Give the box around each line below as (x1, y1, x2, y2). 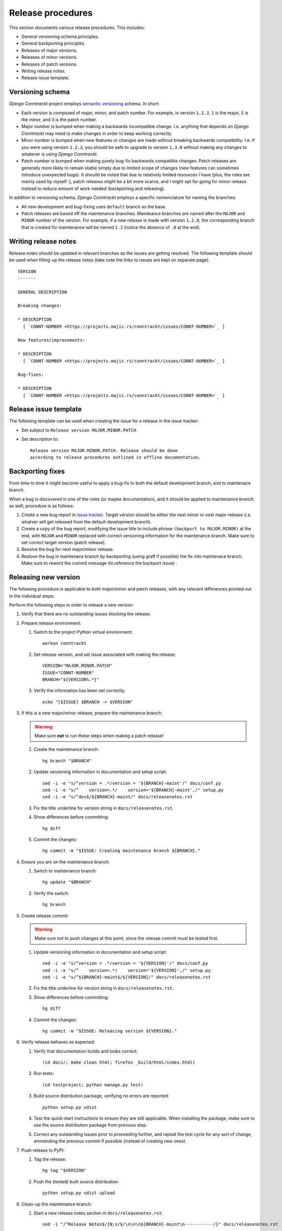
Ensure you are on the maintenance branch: (21, 859, 110, 865)
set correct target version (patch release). (21, 540, 106, 546)
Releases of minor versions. (21, 54, 78, 60)
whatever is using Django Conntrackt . (21, 151, 98, 157)
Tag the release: (33, 1156, 66, 1162)
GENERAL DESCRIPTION (18, 289, 67, 295)
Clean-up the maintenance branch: (21, 1201, 92, 1207)
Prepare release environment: (21, 620, 82, 626)
